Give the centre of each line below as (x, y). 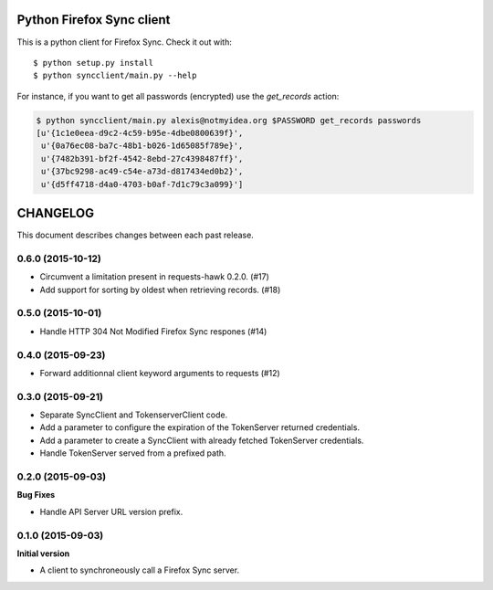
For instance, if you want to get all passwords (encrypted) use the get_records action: (178, 96)
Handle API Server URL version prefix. (111, 511)
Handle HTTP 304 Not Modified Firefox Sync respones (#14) (153, 331)
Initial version (43, 553)
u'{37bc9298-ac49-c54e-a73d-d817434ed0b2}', (142, 172)
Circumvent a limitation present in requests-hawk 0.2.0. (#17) (154, 277)
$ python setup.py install (94, 63)
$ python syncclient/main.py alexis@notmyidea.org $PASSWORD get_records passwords (229, 120)
